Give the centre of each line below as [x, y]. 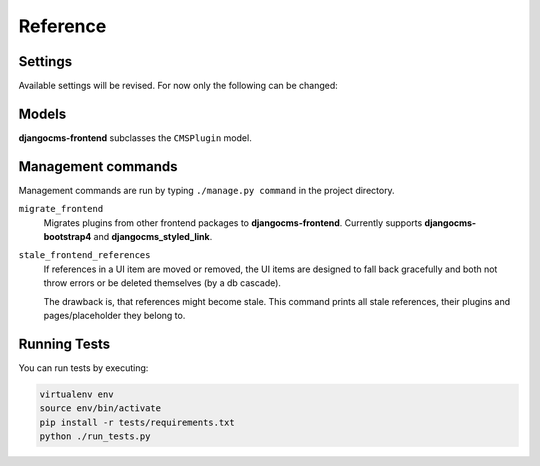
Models [42, 113]
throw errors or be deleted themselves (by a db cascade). [162, 283]
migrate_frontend [61, 209]
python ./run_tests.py [95, 436]
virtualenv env [76, 394]
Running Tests [64, 343]
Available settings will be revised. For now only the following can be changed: [178, 86]
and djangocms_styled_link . [153, 237]
